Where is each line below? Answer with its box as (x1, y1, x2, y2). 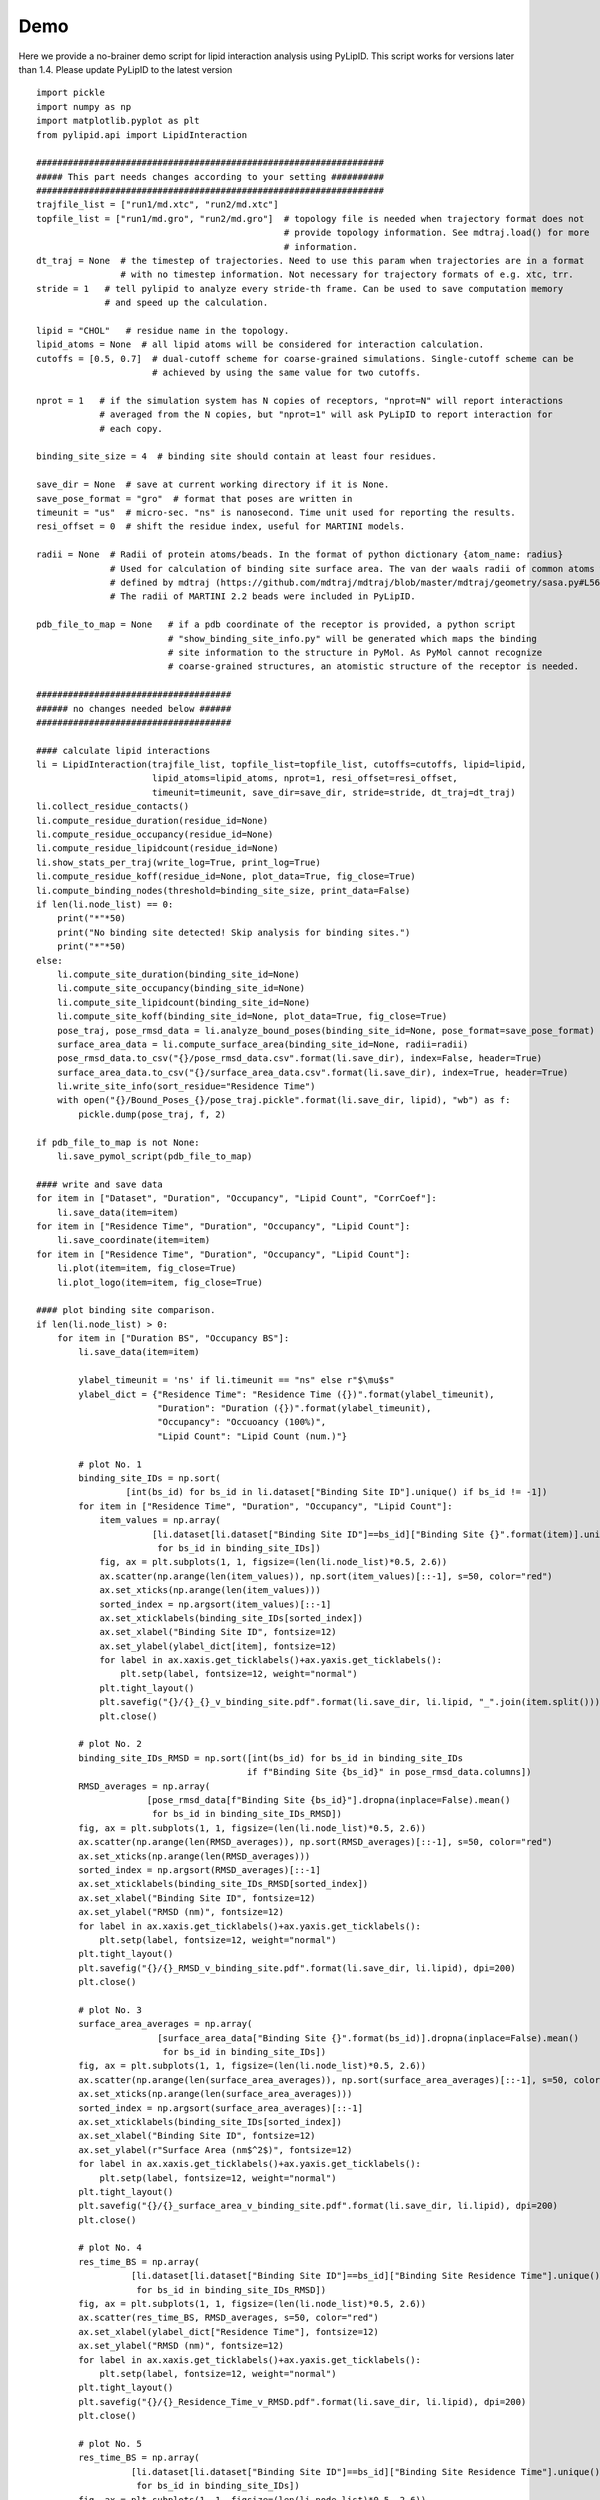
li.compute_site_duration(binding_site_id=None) (56, 968, 300, 980)
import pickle (36, 87, 105, 99)
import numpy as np (36, 101, 132, 112)
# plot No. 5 (78, 2438, 142, 2449)
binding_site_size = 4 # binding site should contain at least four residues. (36, 451, 437, 462)
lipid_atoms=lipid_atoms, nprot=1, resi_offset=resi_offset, (151, 773, 459, 784)
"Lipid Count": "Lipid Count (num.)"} (156, 1430, 348, 1442)
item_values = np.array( (99, 1515, 222, 1526)
